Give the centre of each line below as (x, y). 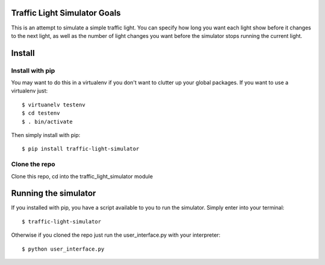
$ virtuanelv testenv (54, 105)
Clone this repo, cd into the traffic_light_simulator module (82, 176)
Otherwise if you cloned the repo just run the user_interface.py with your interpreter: (116, 235)
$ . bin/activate (47, 121)
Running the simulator (54, 193)
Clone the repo (33, 164)
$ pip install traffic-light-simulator (81, 149)
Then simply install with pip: (46, 135)
